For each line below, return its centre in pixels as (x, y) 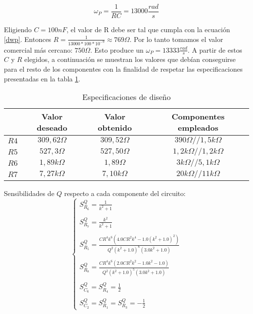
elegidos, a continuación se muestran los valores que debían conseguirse (130, 59)
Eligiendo (18, 29)
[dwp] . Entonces (28, 39)
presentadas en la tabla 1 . (42, 78)
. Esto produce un (117, 49)
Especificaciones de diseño (126, 97)
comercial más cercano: (38, 49)
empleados (198, 128)
